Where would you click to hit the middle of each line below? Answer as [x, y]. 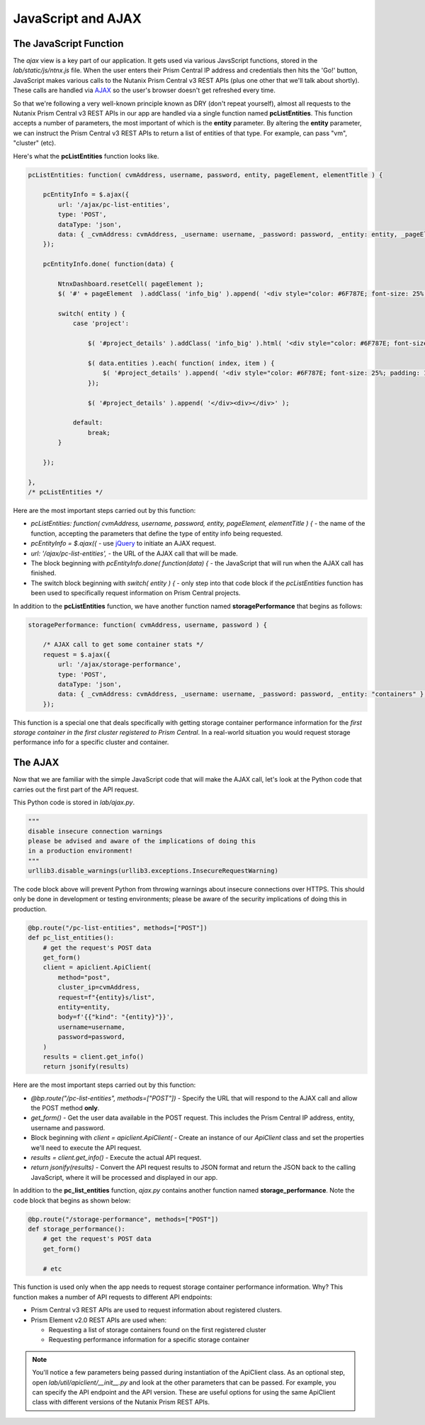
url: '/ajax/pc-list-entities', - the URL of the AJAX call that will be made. [135, 553]
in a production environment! [80, 851]
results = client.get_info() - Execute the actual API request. [116, 1158]
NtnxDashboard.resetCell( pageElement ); [131, 284]
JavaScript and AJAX [77, 18]
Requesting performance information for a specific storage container [149, 1340]
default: [88, 423]
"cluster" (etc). [35, 143]
